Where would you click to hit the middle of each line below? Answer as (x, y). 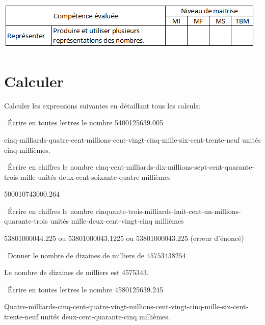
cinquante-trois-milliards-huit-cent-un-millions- (168, 211)
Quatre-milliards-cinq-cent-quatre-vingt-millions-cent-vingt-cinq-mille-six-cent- (126, 306)
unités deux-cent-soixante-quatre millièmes (104, 177)
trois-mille (20, 177)
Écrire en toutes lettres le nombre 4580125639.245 (85, 289)
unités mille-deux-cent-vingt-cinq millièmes (117, 221)
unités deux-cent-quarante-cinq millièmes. (105, 317)
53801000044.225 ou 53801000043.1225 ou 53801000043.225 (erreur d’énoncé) (124, 238)
